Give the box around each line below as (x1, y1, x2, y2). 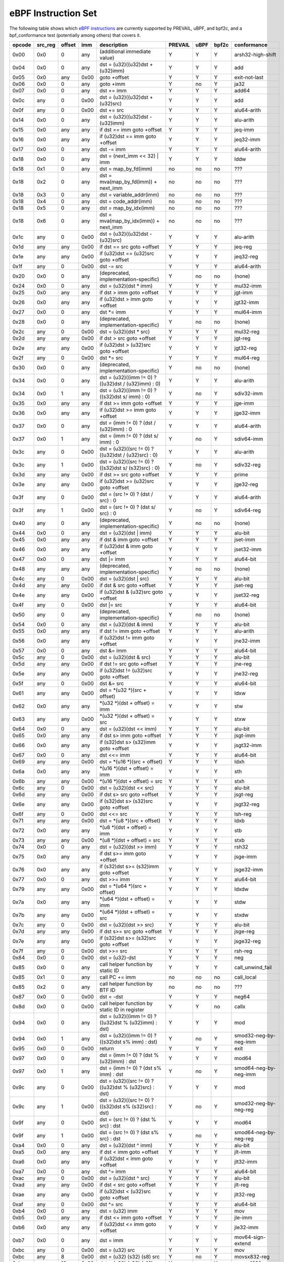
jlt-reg (234, 1181, 249, 1188)
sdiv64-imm (234, 436, 263, 443)
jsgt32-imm (234, 742, 262, 749)
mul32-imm (234, 283, 262, 290)
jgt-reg (234, 335, 251, 342)
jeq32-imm (234, 136, 261, 143)
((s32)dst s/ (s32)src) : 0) (99, 464, 160, 471)
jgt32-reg (234, 345, 257, 352)
